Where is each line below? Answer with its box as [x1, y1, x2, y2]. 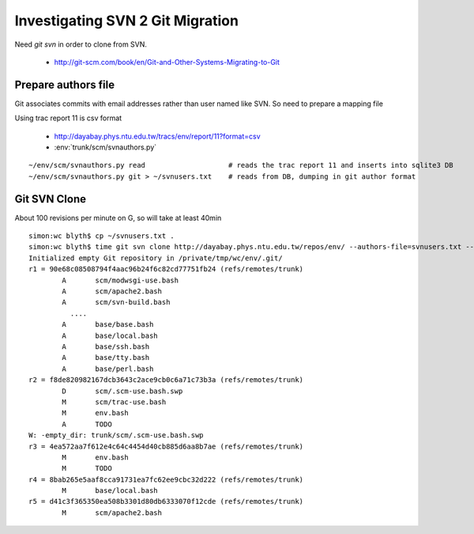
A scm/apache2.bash [62, 287, 162, 296]
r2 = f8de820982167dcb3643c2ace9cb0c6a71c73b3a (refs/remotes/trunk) [28, 376, 304, 384]
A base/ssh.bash [62, 343, 150, 351]
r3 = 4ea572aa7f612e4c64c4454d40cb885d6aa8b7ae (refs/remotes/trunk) [28, 441, 304, 451]
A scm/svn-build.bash [62, 297, 171, 307]
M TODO [62, 464, 112, 473]
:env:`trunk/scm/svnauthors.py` [54, 142, 157, 152]
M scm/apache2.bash [62, 508, 162, 517]
